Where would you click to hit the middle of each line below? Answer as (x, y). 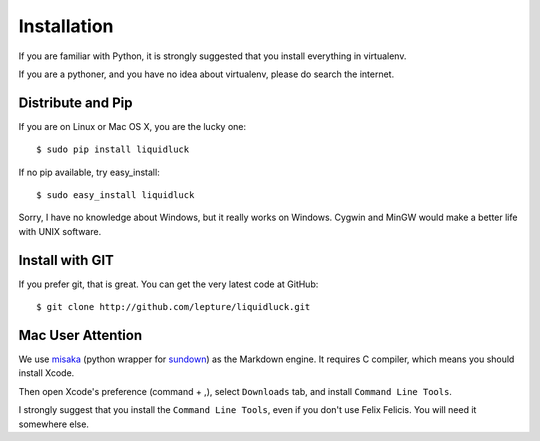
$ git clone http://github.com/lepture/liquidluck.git (173, 307)
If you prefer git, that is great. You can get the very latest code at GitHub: (168, 284)
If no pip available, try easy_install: (89, 172)
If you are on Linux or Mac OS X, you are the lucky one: (132, 126)
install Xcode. (46, 373)
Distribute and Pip (75, 102)
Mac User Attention (80, 335)
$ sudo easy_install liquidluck (115, 195)
